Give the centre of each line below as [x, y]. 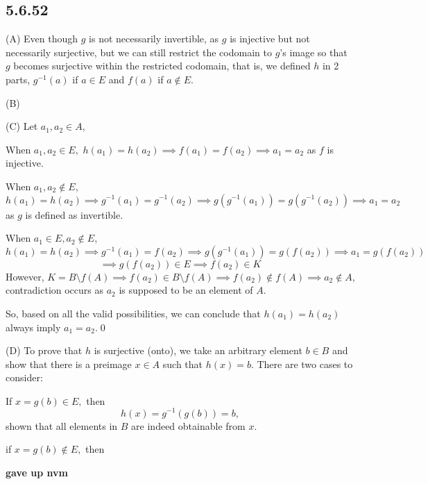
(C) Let [22, 126]
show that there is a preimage [69, 364]
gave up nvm [37, 472]
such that [183, 364]
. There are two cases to [302, 364]
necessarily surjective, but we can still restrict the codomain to [139, 52]
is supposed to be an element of [186, 290]
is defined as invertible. [74, 214]
